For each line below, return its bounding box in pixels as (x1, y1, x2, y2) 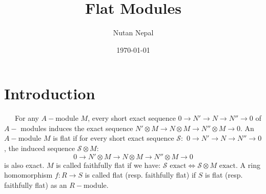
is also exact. (4, 159, 45, 170)
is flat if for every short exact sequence (53, 133, 174, 143)
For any (14, 113, 39, 123)
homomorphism (4, 169, 53, 180)
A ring (240, 159, 260, 170)
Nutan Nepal (113, 27, 154, 38)
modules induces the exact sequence (21, 122, 133, 133)
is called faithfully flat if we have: (56, 159, 161, 170)
